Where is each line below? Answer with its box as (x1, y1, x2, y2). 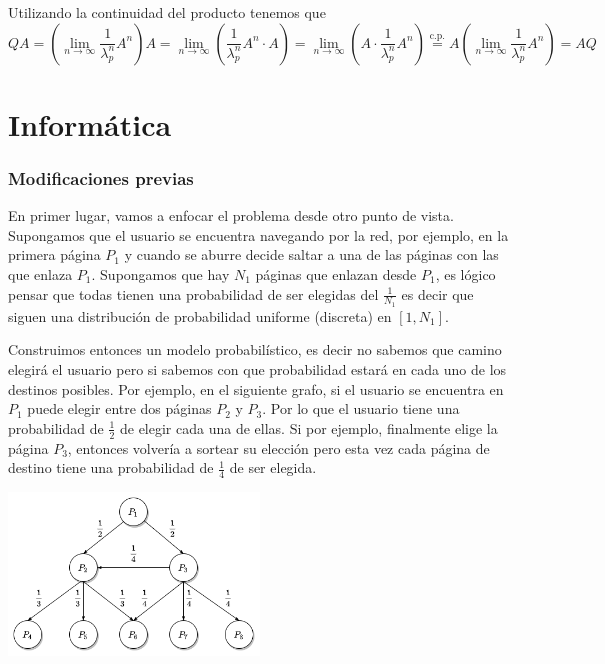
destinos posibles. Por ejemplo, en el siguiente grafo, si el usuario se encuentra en (8, 378, 504, 399)
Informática (8, 103, 172, 144)
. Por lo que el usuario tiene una (262, 398, 460, 419)
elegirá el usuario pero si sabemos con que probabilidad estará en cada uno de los (8, 358, 507, 379)
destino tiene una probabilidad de (8, 457, 214, 478)
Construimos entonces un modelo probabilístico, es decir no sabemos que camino (8, 339, 502, 360)
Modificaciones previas (8, 165, 194, 190)
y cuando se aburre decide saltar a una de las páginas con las (124, 244, 499, 265)
